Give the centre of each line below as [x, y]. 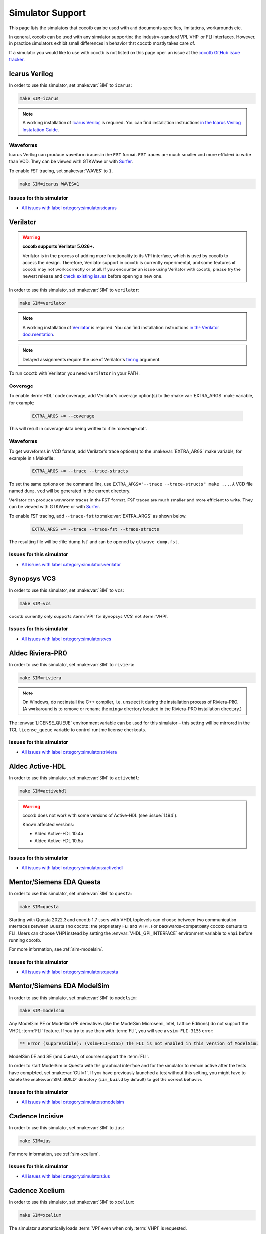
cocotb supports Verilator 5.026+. [58, 246]
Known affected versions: [48, 825]
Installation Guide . [41, 130]
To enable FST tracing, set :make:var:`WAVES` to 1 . [61, 171]
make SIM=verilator [43, 303]
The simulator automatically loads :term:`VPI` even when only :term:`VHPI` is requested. [98, 1228]
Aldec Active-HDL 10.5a [59, 840]
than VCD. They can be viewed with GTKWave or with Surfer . [71, 162]
